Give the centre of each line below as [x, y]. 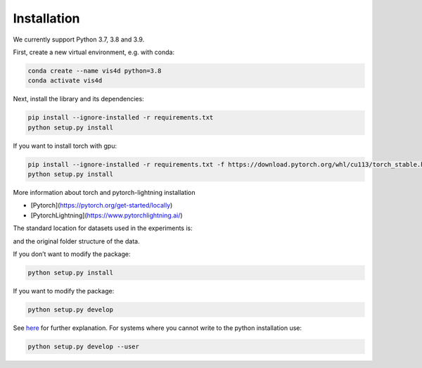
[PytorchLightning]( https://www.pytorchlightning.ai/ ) [107, 215]
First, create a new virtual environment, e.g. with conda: [94, 52]
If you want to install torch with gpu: [65, 146]
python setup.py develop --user [84, 346]
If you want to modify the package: [64, 291]
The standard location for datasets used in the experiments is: [103, 228]
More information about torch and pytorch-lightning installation [104, 193]
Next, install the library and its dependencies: [78, 99]
